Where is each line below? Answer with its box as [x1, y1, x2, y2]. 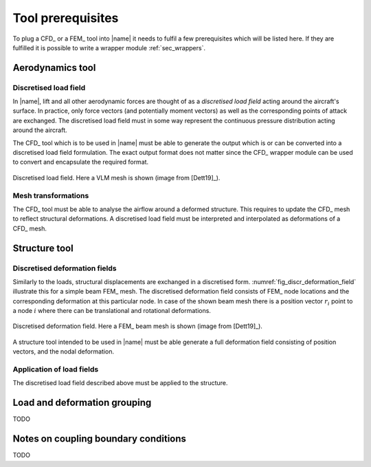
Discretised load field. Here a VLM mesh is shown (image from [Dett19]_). [12, 173, 221, 182]
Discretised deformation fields [12, 263, 117, 273]
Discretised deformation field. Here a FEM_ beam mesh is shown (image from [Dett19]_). [12, 322, 262, 330]
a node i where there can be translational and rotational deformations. [12, 307, 211, 315]
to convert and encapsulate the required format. [12, 158, 149, 166]
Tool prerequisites [12, 10, 119, 25]
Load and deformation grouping [12, 397, 152, 409]
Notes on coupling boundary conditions [12, 433, 187, 445]
